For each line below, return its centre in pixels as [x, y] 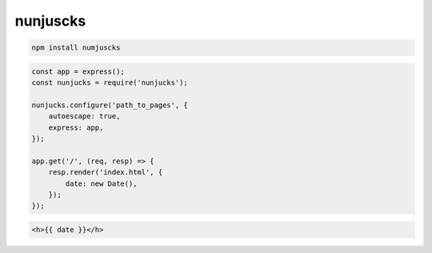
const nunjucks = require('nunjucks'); [110, 83]
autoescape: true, [84, 116]
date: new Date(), [101, 183]
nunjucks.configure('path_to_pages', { [110, 105]
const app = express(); [78, 71]
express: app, [76, 127]
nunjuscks [50, 21]
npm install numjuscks [76, 48]
